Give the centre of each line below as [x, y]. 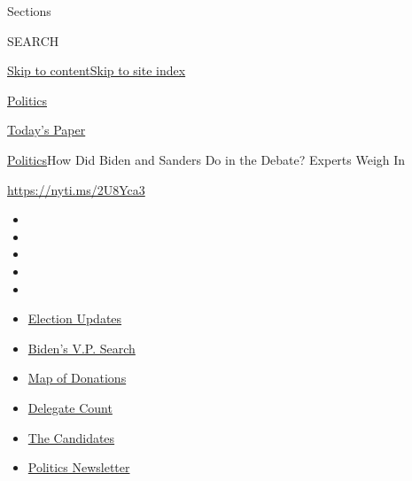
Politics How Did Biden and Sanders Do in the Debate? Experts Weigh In [206, 159]
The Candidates [71, 437]
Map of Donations [77, 378]
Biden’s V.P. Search [82, 348]
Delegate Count [70, 407]
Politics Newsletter [79, 467]
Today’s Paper [47, 130]
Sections [29, 11]
